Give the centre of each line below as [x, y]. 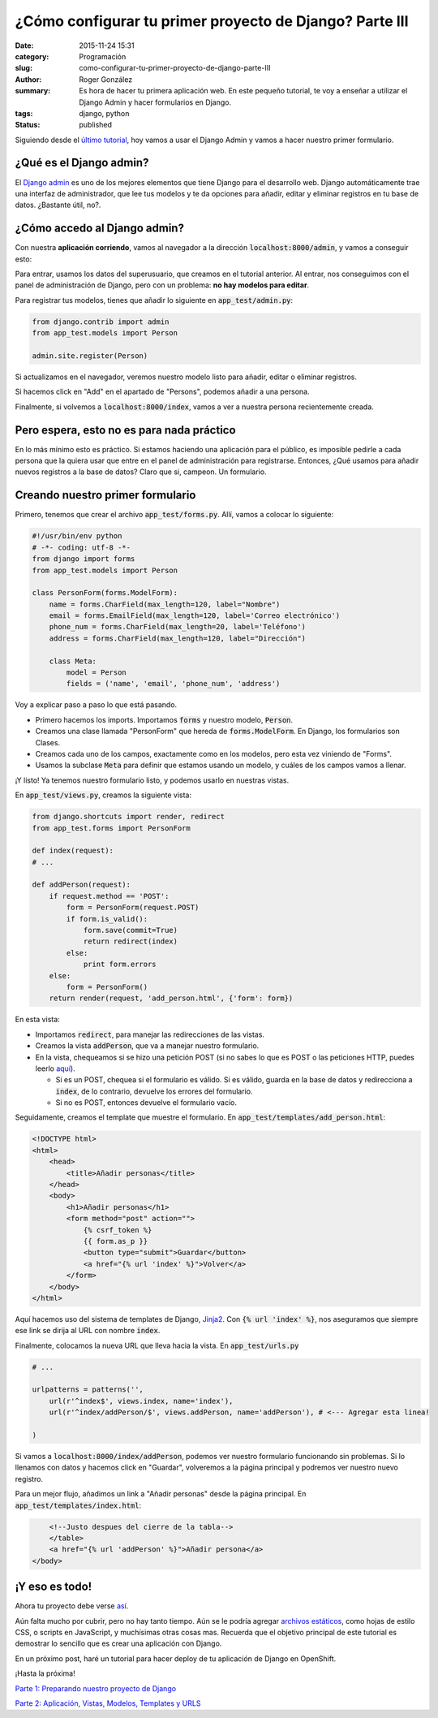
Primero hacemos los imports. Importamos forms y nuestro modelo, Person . [164, 719]
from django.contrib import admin [101, 322]
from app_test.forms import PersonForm [111, 828]
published [96, 125]
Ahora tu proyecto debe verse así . [72, 1606]
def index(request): [73, 851]
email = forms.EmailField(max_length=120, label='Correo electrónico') [195, 616]
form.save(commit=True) [131, 930]
